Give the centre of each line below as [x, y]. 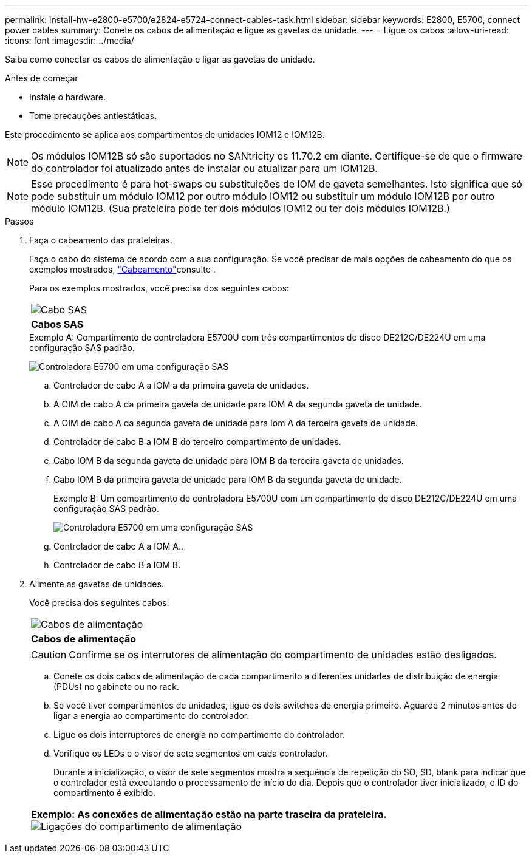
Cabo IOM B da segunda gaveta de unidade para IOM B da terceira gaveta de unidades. [229, 461]
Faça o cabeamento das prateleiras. [101, 240]
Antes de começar [42, 78]
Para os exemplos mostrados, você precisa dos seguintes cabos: [159, 288]
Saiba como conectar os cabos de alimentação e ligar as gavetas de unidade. [160, 59]
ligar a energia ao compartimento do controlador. [152, 716]
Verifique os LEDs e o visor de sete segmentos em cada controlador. [191, 753]
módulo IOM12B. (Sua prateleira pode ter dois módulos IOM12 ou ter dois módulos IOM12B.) [240, 208]
